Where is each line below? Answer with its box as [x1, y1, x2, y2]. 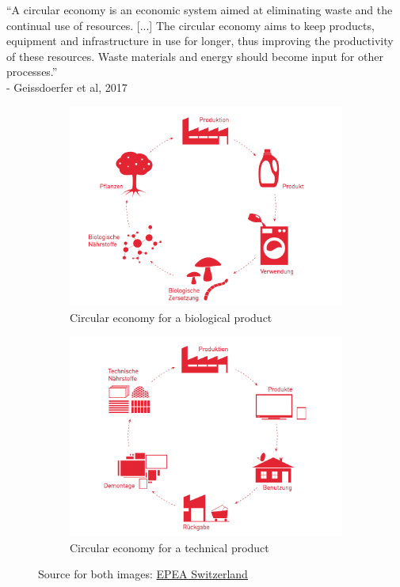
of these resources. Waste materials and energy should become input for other [6, 47, 383, 64]
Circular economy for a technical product [70, 539, 269, 555]
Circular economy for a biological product [70, 309, 272, 325]
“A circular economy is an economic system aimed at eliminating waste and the [6, 2, 393, 17]
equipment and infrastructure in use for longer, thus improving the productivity [6, 32, 394, 49]
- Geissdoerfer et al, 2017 [6, 78, 128, 95]
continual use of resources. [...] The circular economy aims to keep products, [6, 17, 375, 33]
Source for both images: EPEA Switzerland [38, 566, 248, 582]
